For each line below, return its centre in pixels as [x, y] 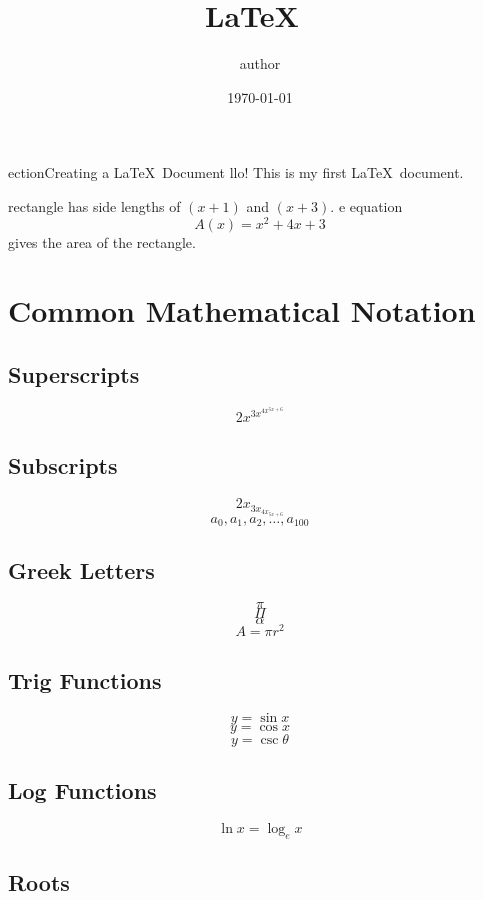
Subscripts [63, 465]
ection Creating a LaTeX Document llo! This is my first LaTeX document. [236, 172]
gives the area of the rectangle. [102, 241]
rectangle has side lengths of [94, 205]
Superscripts [74, 373]
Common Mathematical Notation [242, 310]
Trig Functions [85, 679]
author [260, 63]
